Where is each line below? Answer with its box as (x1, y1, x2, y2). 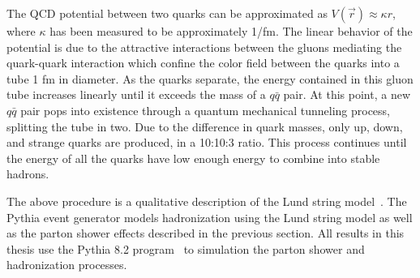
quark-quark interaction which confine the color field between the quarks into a (6, 54, 400, 71)
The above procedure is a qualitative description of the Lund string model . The (6, 192, 407, 209)
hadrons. (6, 165, 49, 182)
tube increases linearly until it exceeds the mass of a (6, 86, 266, 103)
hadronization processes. (6, 256, 127, 273)
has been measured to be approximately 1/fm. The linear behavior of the (49, 23, 413, 39)
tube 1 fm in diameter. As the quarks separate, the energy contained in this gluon (6, 70, 414, 87)
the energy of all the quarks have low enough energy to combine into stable (6, 149, 380, 166)
